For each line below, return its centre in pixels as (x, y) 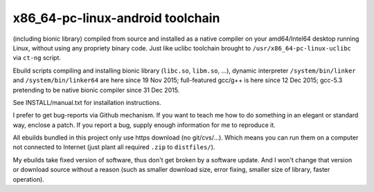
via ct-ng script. (37, 58)
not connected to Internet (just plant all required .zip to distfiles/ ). (114, 147)
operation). (29, 179)
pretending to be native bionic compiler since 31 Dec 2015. (96, 90)
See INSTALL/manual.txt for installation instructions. (87, 102)
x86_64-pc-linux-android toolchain (116, 18)
